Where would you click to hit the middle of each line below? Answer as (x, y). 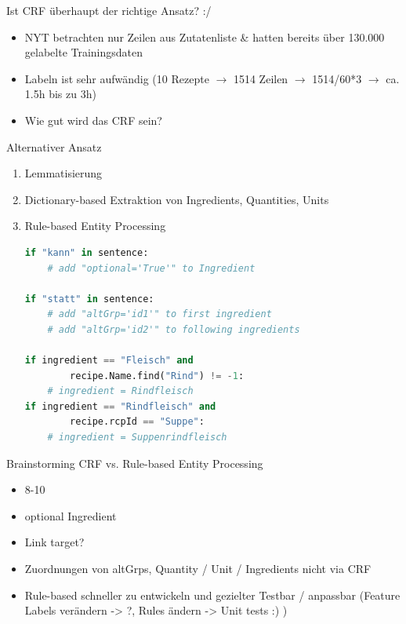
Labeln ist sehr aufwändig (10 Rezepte (117, 78)
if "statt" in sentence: (89, 299)
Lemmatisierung (63, 173)
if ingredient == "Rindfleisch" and (120, 406)
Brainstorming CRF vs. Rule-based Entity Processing (135, 463)
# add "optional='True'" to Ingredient (151, 268)
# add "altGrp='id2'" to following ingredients (174, 329)
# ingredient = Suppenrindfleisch (137, 438)
